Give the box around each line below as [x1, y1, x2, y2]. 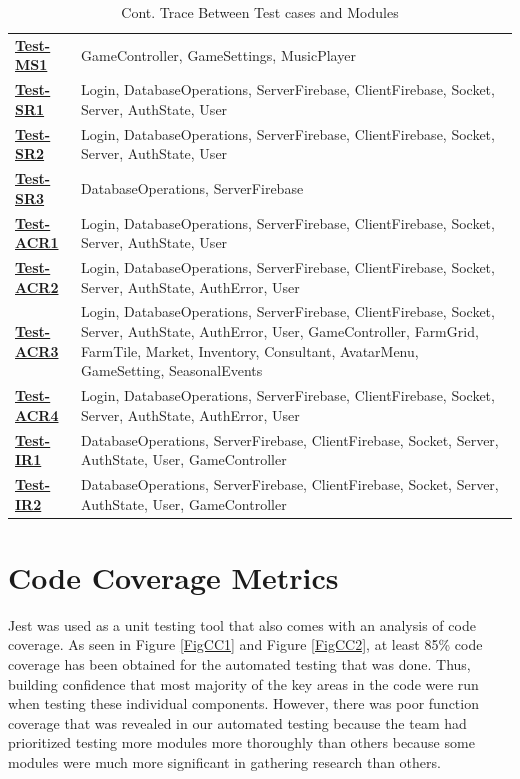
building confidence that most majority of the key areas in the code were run [8, 673, 479, 694]
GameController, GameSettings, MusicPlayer [81, 44, 356, 65]
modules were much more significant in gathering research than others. [8, 751, 441, 772]
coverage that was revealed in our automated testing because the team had [8, 712, 467, 733]
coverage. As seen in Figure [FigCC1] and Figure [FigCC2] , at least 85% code [8, 634, 483, 655]
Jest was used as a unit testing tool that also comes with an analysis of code [8, 614, 476, 635]
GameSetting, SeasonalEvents [81, 360, 263, 381]
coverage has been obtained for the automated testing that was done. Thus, [8, 653, 471, 674]
